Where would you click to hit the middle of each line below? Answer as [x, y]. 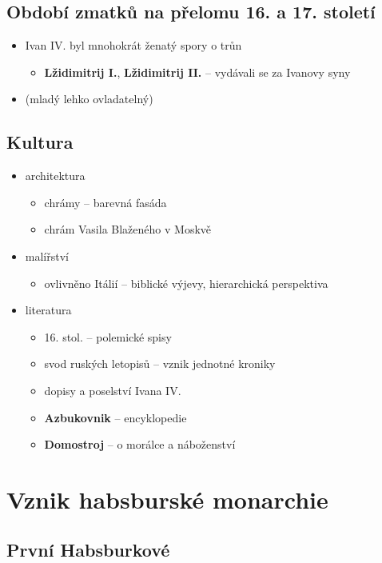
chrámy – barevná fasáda [105, 202]
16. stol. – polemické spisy [108, 336]
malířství [47, 256]
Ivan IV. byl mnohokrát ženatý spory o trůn [133, 45]
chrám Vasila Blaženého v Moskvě [128, 229]
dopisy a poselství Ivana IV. [113, 390]
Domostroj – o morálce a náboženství [140, 444]
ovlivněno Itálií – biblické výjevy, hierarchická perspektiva [186, 283]
